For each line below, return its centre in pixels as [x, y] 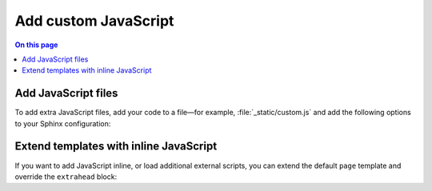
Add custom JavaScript [94, 21]
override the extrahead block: [66, 177]
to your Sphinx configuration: [63, 123]
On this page [36, 45]
